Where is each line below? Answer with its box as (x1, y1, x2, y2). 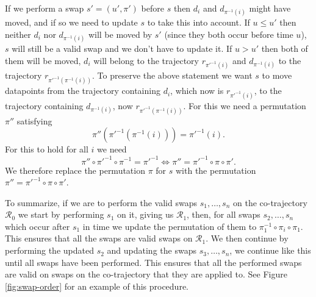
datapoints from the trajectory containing (5, 84, 160, 97)
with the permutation (175, 163, 256, 176)
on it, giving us (117, 208, 174, 221)
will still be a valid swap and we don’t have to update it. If (12, 41, 232, 54)
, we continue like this (229, 244, 311, 257)
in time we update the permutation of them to (82, 220, 257, 232)
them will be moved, (5, 54, 81, 66)
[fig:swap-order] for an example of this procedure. (5, 279, 189, 292)
